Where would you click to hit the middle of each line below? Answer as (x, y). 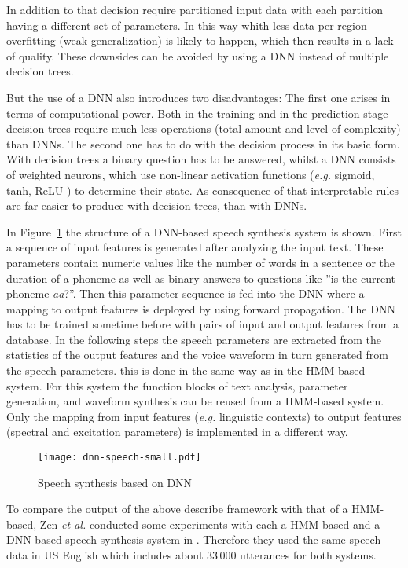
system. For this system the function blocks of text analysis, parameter (177, 385)
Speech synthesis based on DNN (115, 482)
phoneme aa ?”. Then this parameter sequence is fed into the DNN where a (186, 293)
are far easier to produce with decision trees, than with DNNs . (157, 205)
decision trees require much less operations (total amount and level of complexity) (204, 128)
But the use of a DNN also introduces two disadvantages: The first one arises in (198, 97)
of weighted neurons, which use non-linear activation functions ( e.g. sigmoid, (191, 174)
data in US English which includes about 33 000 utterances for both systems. (191, 555)
